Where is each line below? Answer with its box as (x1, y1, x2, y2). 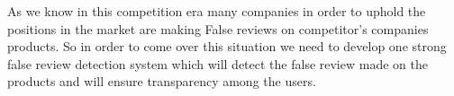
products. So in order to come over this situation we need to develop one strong (7, 37, 447, 56)
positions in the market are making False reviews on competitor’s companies (7, 19, 429, 38)
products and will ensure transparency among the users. (7, 72, 316, 91)
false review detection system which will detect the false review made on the (7, 54, 428, 73)
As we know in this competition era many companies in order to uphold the (7, 2, 426, 20)
